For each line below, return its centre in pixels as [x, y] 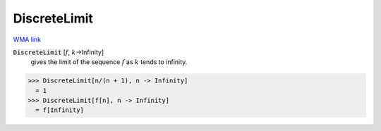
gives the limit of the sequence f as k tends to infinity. [109, 62]
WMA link [27, 39]
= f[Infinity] [60, 110]
